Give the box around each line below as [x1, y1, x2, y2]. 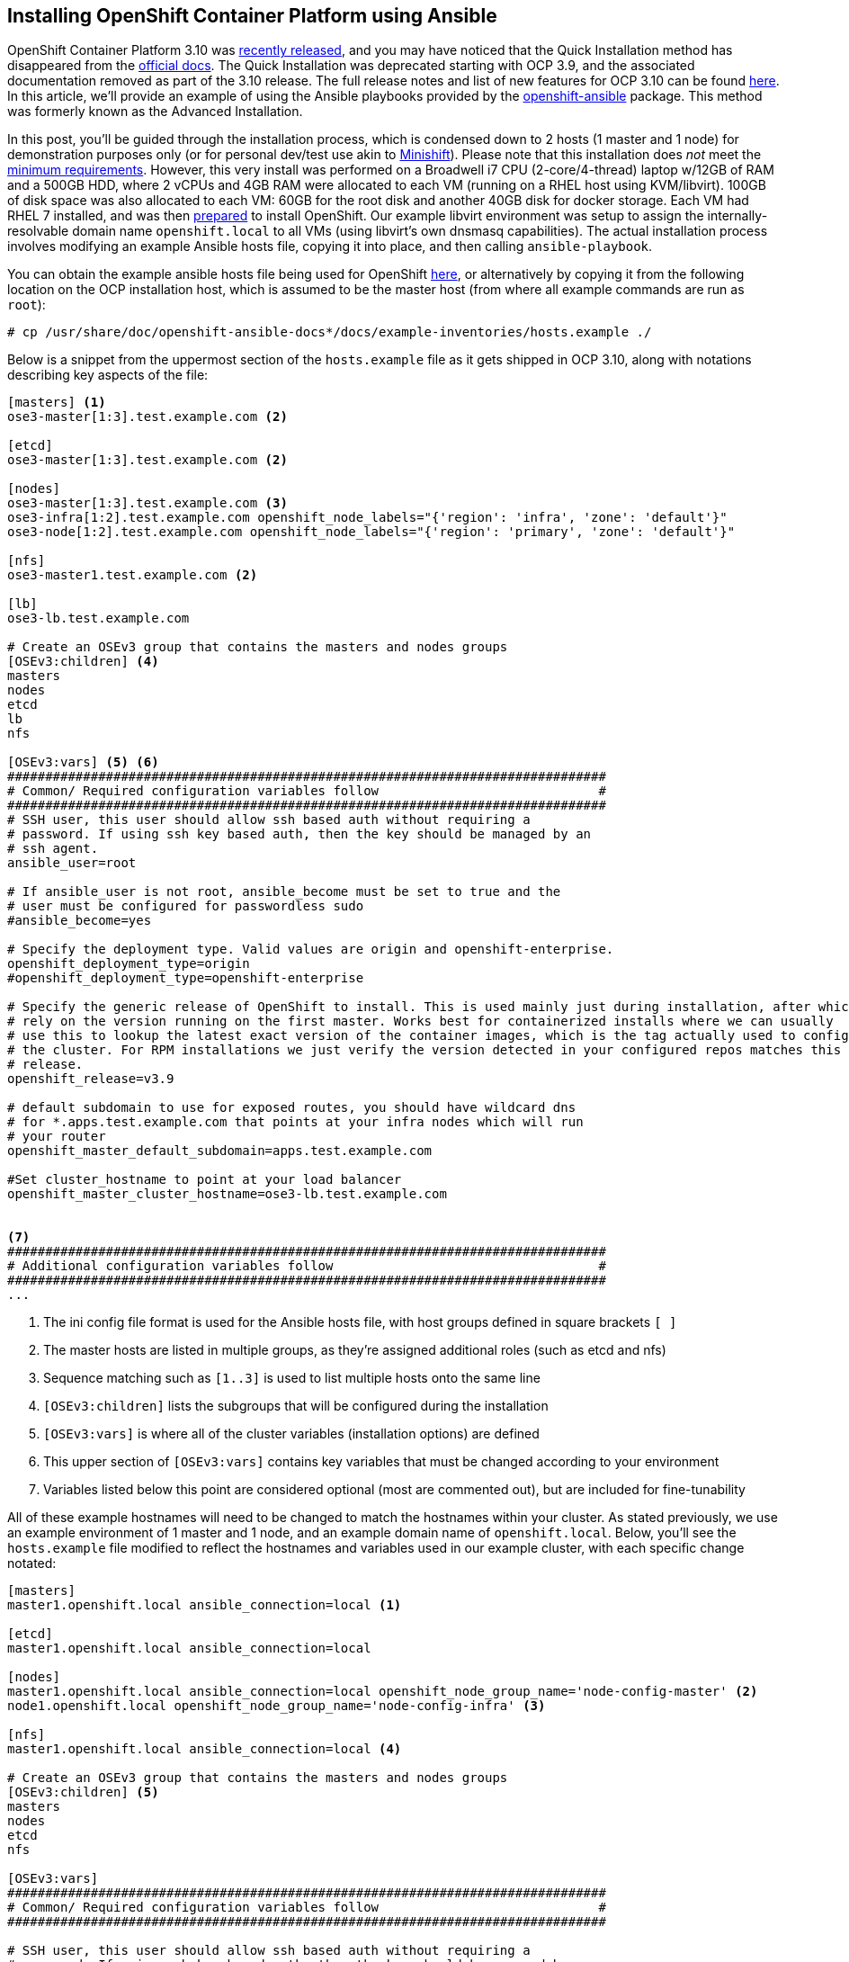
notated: [7, 1555, 57, 1572]
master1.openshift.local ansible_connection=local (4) [7, 1742, 402, 1757]
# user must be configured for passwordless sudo [7, 899, 364, 914]
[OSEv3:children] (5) [7, 1785, 159, 1800]
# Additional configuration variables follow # [7, 1259, 606, 1274]
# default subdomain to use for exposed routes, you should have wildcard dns [7, 1100, 576, 1115]
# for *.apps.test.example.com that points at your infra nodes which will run [7, 1115, 584, 1130]
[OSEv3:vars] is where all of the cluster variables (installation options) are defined [43, 1426, 540, 1442]
